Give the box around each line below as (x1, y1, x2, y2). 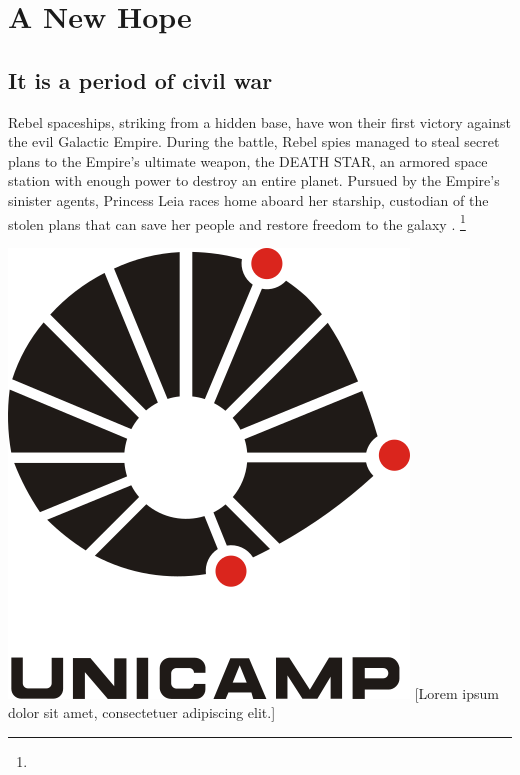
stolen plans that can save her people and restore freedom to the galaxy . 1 (8, 210, 466, 234)
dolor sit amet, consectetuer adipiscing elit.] (8, 702, 276, 723)
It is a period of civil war (8, 64, 273, 95)
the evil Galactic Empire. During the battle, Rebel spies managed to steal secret (8, 131, 500, 152)
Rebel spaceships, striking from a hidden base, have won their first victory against (8, 111, 511, 132)
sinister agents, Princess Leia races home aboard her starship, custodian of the (8, 189, 489, 210)
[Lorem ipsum (414, 682, 499, 703)
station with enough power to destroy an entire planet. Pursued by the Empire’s (8, 170, 500, 191)
